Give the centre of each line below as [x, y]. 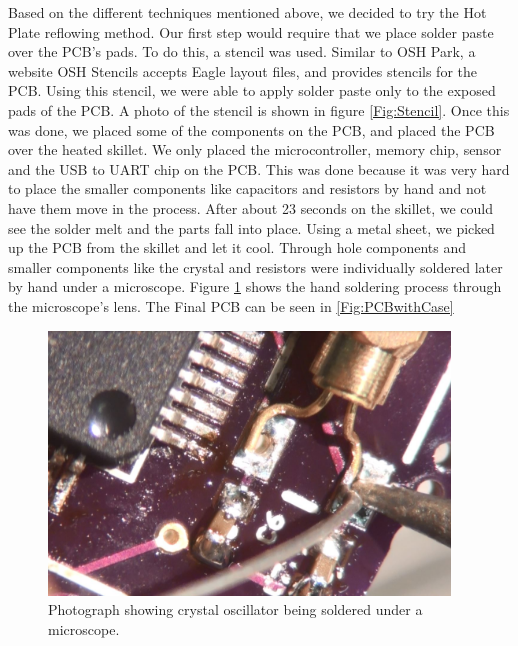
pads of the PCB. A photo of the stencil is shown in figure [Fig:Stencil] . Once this [259, 109]
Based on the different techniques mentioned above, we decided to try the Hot [247, 12]
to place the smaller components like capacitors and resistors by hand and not [247, 188]
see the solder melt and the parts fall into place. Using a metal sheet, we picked [251, 227]
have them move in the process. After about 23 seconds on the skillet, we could [250, 207]
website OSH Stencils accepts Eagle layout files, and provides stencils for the [242, 70]
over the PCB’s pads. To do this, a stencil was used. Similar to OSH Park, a [242, 51]
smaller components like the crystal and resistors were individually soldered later [255, 266]
